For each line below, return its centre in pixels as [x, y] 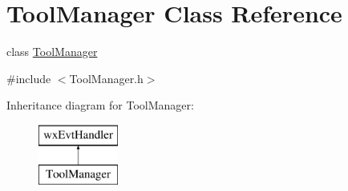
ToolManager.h [106, 78]
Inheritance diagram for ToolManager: [100, 105]
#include [29, 78]
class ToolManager [52, 52]
